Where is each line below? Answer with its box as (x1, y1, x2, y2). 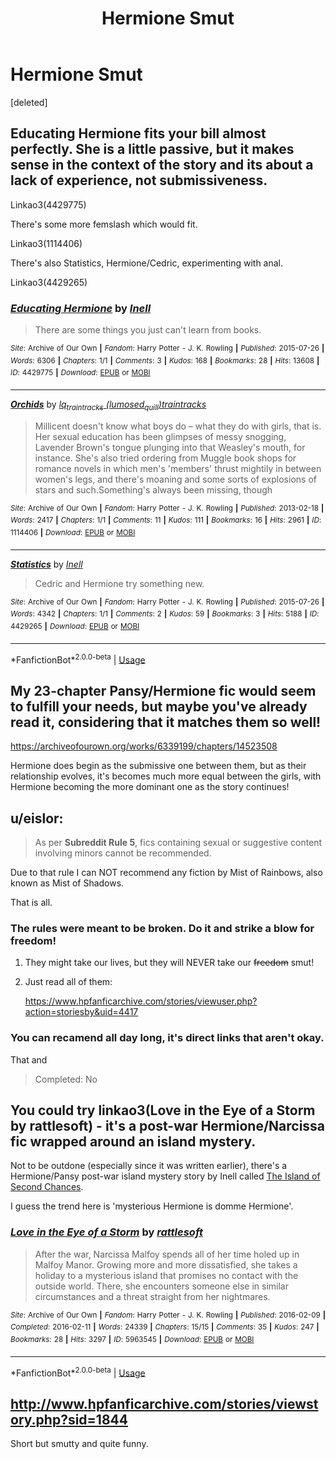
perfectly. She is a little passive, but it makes (10, 141, 295, 158)
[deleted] (10, 96, 48, 108)
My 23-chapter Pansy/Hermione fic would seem (10, 682, 317, 699)
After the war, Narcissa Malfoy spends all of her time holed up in (34, 1248, 300, 1260)
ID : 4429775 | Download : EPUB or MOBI (10, 368, 151, 378)
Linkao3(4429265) (10, 276, 88, 288)
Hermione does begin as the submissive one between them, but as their (10, 760, 307, 772)
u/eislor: (10, 810, 64, 827)
